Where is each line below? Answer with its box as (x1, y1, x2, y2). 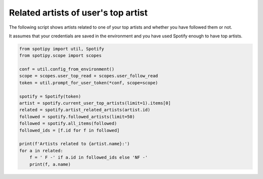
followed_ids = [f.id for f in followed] (19, 128, 120, 133)
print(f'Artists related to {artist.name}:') (19, 141, 130, 146)
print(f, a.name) (29, 162, 71, 167)
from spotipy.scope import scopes (19, 53, 102, 58)
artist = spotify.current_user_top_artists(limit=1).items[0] (19, 100, 171, 106)
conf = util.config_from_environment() (19, 66, 114, 72)
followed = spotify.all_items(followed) (19, 121, 117, 126)
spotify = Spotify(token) (19, 94, 81, 99)
